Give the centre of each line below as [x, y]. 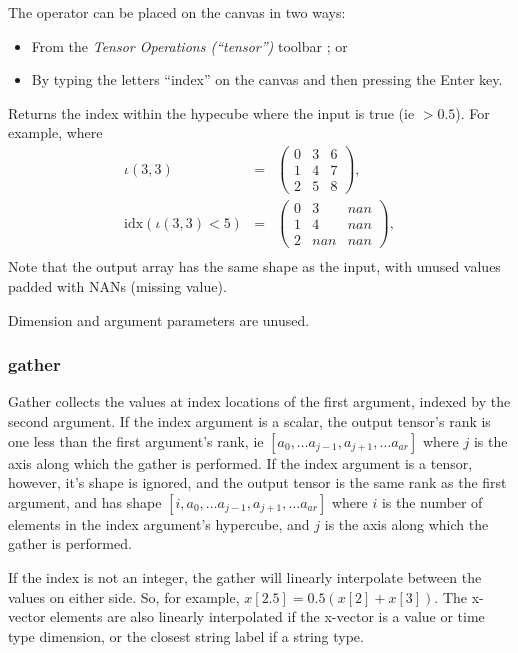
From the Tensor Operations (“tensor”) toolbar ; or [189, 45]
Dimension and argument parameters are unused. [159, 319]
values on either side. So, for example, [124, 596]
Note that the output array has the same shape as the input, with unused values [254, 266]
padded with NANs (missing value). [117, 285]
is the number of [432, 501]
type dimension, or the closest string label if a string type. [186, 635]
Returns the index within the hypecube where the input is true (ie [211, 112]
